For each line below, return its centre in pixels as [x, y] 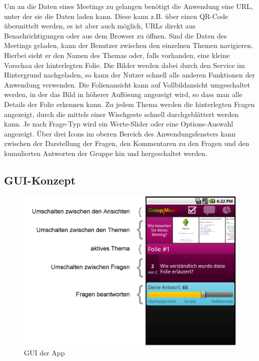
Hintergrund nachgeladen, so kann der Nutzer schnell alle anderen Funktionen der [129, 75]
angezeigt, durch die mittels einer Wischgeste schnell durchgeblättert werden [121, 114]
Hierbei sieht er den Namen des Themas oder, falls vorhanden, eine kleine [117, 55]
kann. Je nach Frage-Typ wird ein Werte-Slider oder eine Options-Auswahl [119, 124]
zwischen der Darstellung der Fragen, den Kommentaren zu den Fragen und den [127, 143]
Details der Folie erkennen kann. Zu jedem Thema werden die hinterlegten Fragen [129, 104]
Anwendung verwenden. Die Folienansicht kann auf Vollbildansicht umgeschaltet [127, 84]
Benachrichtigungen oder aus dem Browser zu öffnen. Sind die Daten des [115, 35]
